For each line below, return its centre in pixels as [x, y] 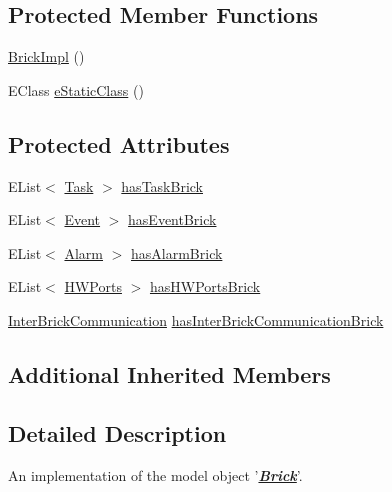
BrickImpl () [46, 56]
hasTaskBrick [162, 185]
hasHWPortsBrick [205, 286]
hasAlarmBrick [177, 252]
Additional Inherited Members [169, 373]
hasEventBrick [172, 219]
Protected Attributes [119, 143]
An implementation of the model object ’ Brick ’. [155, 474]
